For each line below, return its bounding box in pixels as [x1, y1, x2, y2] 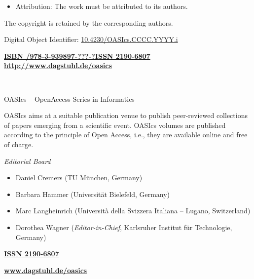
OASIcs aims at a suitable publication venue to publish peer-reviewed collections [4, 110, 248, 120]
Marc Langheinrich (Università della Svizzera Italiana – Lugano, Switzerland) [15, 205, 251, 216]
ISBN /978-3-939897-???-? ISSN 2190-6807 [4, 50, 150, 61]
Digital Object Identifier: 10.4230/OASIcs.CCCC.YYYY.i [4, 34, 178, 44]
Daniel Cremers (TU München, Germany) [15, 172, 143, 183]
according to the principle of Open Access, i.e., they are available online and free [4, 129, 248, 140]
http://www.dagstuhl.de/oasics [4, 60, 112, 71]
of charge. [4, 139, 34, 149]
